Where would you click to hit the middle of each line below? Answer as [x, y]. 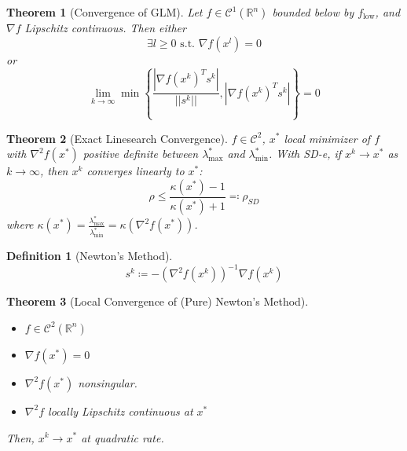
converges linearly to [136, 171]
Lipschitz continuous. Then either [105, 27]
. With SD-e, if [305, 154]
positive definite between [141, 154]
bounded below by [313, 12]
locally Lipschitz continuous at [121, 411]
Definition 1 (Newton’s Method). [90, 256]
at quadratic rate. [123, 437]
